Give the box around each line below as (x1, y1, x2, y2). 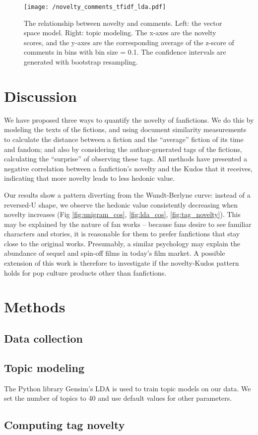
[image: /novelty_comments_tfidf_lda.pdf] (24, 3, 166, 10)
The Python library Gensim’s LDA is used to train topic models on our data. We (4, 383, 251, 393)
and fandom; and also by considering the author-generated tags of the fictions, (4, 144, 242, 154)
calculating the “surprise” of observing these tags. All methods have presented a (4, 153, 247, 164)
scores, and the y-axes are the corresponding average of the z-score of (24, 37, 234, 47)
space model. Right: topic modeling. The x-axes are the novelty (24, 27, 216, 38)
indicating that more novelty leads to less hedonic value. (4, 173, 175, 183)
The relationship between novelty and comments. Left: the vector (24, 17, 222, 28)
